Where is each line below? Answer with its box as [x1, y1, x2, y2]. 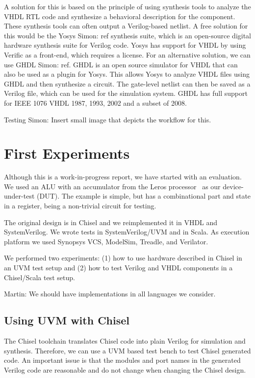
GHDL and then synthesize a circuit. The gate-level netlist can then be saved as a [4, 78, 251, 88]
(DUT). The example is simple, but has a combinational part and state [37, 191, 251, 201]
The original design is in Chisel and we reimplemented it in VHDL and [4, 217, 218, 227]
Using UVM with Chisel [4, 313, 130, 328]
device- [223, 181, 244, 191]
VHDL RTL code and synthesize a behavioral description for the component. [4, 11, 235, 21]
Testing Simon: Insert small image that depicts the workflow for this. [4, 114, 211, 124]
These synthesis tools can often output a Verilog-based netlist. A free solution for [4, 21, 248, 31]
